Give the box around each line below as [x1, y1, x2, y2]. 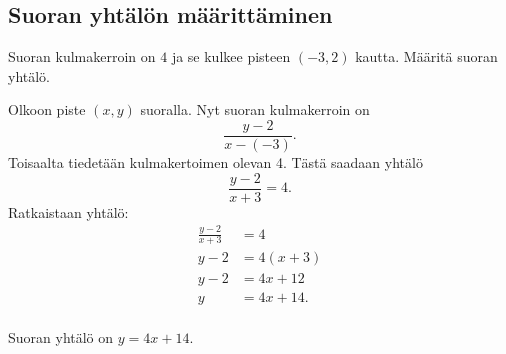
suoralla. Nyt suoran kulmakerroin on [140, 99, 370, 120]
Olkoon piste [8, 99, 86, 120]
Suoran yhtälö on [8, 326, 114, 347]
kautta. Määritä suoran [355, 46, 498, 67]
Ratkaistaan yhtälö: [8, 201, 129, 222]
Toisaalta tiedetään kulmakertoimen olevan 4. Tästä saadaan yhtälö [8, 152, 423, 173]
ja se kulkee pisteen [171, 46, 291, 67]
